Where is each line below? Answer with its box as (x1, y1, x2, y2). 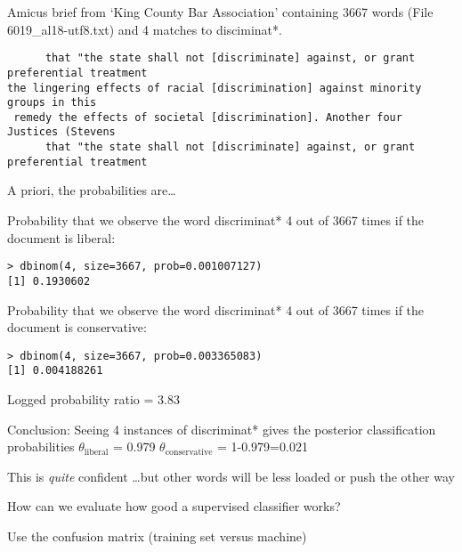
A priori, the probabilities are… (7, 181, 176, 199)
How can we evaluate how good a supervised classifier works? (7, 497, 341, 515)
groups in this (7, 96, 97, 110)
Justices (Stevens (7, 126, 116, 139)
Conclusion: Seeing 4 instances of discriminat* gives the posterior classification (7, 419, 436, 438)
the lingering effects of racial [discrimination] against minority (7, 81, 422, 94)
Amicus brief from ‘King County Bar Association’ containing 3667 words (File (7, 3, 434, 20)
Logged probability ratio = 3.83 (7, 390, 180, 409)
